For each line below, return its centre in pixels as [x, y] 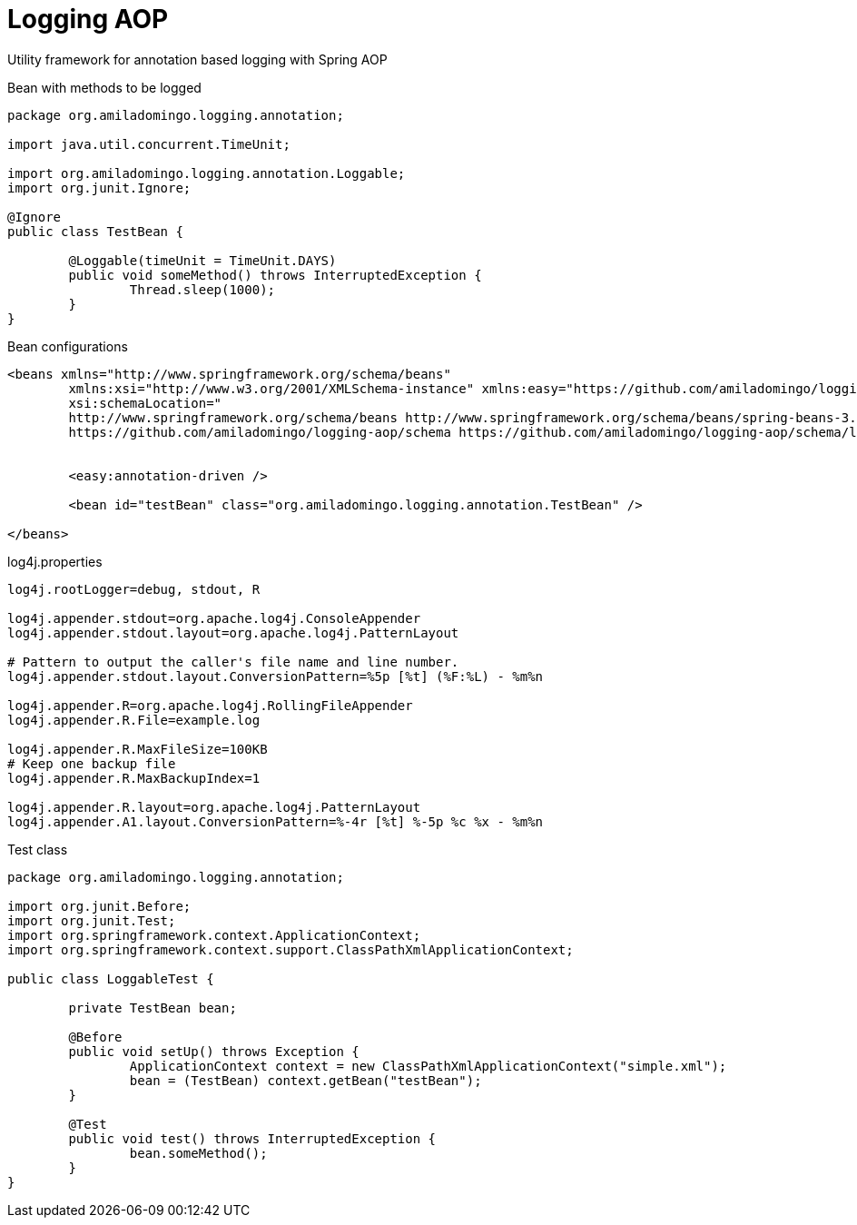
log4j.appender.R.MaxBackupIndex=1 [134, 778]
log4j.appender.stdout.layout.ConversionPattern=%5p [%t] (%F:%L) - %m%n [276, 676]
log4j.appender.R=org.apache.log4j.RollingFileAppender [210, 705]
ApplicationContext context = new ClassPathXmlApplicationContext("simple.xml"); [428, 1066]
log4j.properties [55, 561]
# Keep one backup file [92, 763]
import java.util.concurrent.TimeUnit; [149, 144]
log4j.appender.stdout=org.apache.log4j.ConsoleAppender [214, 618]
